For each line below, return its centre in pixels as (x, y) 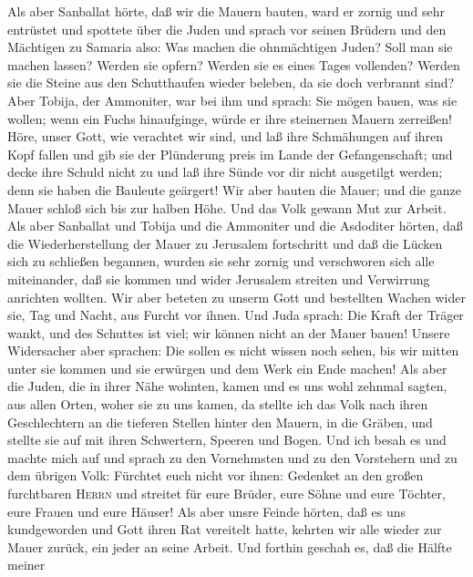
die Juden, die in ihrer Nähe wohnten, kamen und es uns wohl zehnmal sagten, (227, 386)
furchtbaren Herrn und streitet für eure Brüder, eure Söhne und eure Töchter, (226, 494)
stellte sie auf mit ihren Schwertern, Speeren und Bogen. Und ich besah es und (227, 440)
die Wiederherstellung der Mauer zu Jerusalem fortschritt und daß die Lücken (225, 243)
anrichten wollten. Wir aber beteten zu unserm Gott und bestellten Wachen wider (236, 297)
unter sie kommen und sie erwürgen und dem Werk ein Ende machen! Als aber (227, 368)
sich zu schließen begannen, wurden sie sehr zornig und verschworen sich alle (221, 261)
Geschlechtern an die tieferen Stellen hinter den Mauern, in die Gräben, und (220, 422)
